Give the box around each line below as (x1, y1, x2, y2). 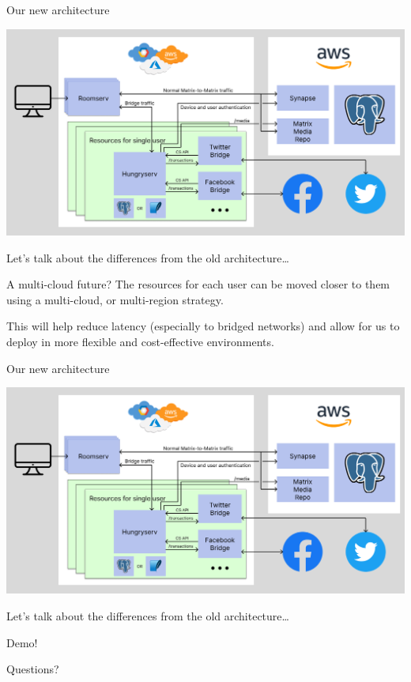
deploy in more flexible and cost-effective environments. (6, 333, 274, 349)
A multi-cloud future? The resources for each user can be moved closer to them (6, 276, 390, 292)
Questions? (6, 661, 59, 677)
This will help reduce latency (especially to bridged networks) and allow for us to (6, 318, 400, 334)
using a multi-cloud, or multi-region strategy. (6, 291, 224, 307)
